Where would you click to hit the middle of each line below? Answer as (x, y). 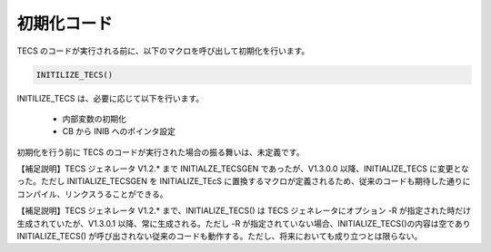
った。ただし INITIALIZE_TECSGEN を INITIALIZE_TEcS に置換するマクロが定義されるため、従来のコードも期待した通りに (244, 181)
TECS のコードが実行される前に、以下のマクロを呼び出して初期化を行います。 (163, 51)
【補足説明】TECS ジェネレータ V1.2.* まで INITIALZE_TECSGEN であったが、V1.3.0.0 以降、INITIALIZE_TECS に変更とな (243, 169)
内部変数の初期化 (94, 119)
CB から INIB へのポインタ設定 (119, 131)
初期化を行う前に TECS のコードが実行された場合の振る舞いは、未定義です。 (160, 152)
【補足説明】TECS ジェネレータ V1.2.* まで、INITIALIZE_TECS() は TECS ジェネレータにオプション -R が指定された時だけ (244, 211)
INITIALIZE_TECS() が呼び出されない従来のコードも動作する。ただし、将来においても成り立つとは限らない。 (220, 237)
